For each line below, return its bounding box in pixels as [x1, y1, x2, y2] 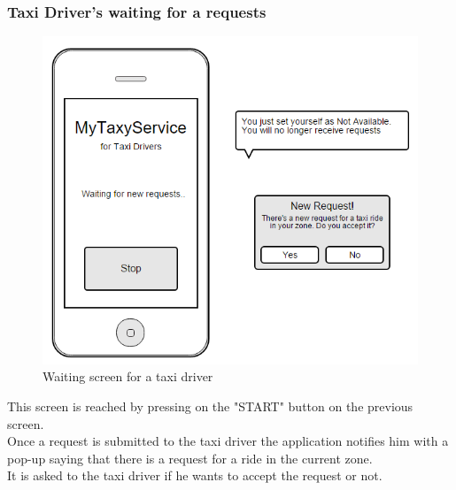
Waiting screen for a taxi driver [43, 367, 213, 386]
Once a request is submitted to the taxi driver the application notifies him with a [7, 432, 449, 450]
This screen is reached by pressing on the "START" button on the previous [7, 397, 413, 416]
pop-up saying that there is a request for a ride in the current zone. [7, 448, 373, 467]
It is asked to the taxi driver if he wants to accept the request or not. [7, 466, 383, 485]
